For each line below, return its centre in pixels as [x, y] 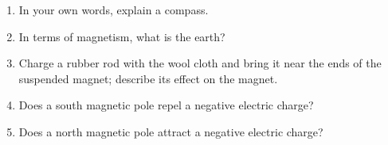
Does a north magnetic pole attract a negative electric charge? [171, 131]
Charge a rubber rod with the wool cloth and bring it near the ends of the [200, 63]
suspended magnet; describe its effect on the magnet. [148, 78]
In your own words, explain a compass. [114, 10]
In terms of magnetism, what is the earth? [122, 36]
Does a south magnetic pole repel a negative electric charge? [166, 105]
